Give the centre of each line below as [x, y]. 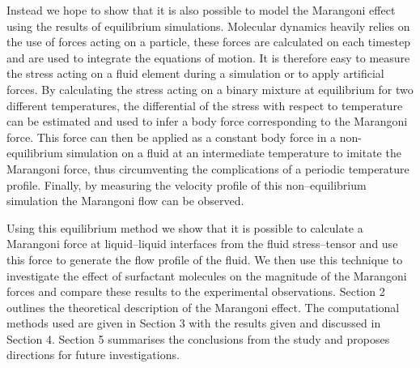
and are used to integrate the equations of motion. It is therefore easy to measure [208, 57]
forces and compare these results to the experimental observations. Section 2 [196, 291]
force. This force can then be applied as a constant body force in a [172, 137]
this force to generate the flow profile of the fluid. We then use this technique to [205, 259]
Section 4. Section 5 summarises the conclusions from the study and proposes [198, 338]
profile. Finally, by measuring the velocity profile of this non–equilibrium [187, 184]
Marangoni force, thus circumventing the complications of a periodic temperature [208, 168]
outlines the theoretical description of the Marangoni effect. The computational [203, 307]
